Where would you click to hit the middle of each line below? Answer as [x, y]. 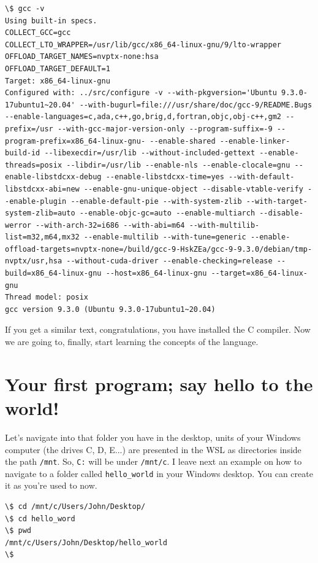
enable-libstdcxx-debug [53, 177]
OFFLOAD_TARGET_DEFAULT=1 [58, 68]
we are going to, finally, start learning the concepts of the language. [132, 342]
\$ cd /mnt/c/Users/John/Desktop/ [75, 507]
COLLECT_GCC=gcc [38, 33]
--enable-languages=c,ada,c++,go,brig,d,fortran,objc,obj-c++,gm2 [143, 117]
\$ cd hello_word [40, 518]
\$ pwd [18, 531]
